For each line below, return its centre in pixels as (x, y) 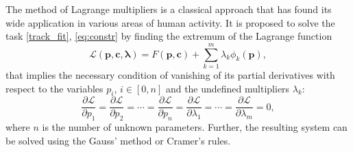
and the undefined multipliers (228, 88)
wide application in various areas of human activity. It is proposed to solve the (170, 22)
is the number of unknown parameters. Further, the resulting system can (195, 127)
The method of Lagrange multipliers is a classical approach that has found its (169, 9)
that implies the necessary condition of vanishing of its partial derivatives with (170, 74)
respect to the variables (54, 88)
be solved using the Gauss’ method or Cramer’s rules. (118, 140)
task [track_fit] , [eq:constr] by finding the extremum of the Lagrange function (169, 36)
